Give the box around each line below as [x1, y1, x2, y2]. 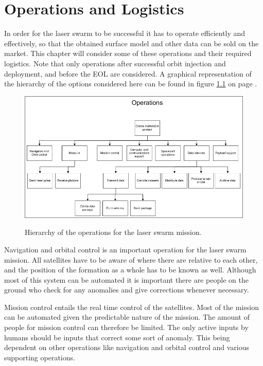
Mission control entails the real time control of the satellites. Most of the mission [4, 301, 259, 312]
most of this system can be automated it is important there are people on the [4, 274, 249, 285]
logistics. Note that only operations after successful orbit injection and [4, 58, 226, 68]
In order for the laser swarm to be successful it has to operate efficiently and [4, 28, 246, 39]
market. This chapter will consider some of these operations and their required [4, 48, 252, 59]
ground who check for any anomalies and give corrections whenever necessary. [4, 284, 249, 295]
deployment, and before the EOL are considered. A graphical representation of [4, 68, 252, 79]
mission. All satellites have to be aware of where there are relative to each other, [4, 254, 258, 265]
